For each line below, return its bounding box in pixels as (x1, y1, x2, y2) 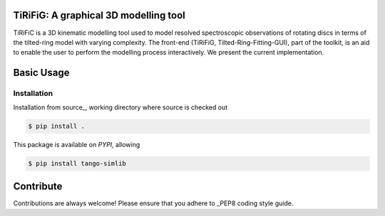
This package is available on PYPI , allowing (13, 141, 140, 149)
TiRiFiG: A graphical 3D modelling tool (13, 9, 185, 21)
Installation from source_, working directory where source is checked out (13, 103, 228, 112)
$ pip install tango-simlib (28, 160, 126, 168)
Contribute (13, 180, 63, 192)
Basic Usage (13, 67, 70, 79)
